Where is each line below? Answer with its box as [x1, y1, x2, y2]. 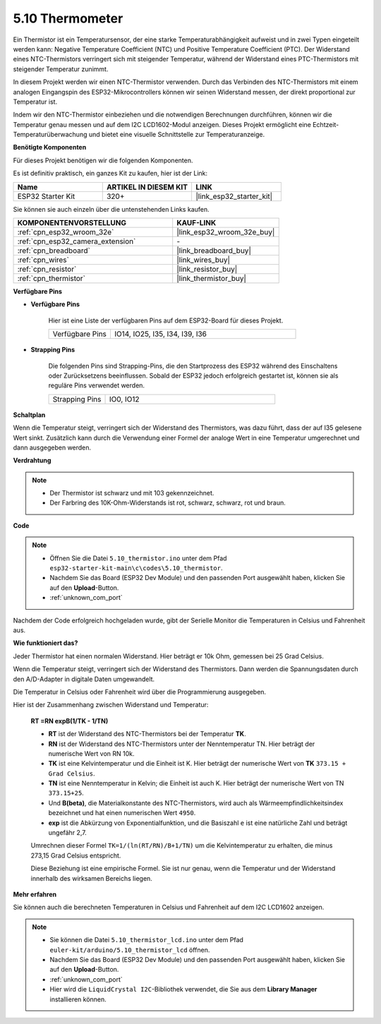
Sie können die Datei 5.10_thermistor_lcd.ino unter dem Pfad [49, 936, 243, 944]
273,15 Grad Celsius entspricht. [30, 851, 121, 860]
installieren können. [49, 995, 107, 1004]
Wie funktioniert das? [13, 639, 78, 647]
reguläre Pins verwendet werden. [48, 381, 145, 390]
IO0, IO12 [109, 394, 140, 404]
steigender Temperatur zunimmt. [13, 64, 109, 73]
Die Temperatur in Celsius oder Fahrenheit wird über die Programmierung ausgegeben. [13, 687, 267, 696]
